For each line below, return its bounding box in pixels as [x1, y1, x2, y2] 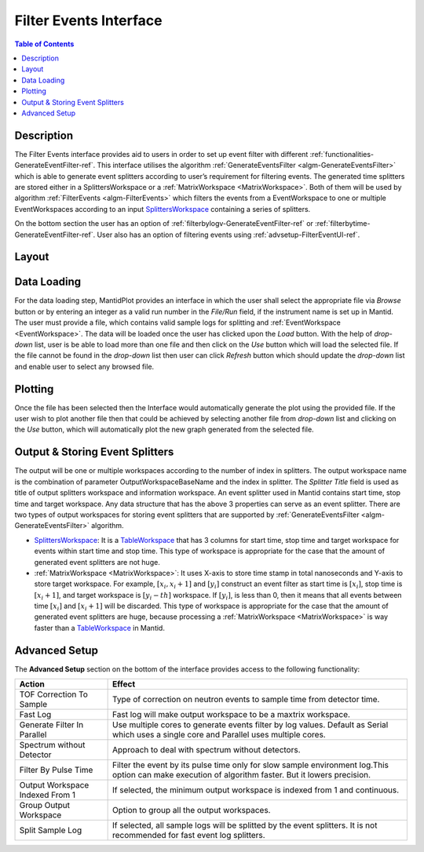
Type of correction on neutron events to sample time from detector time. [112, 694, 380, 705]
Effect [112, 679, 136, 690]
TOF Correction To [19, 689, 88, 700]
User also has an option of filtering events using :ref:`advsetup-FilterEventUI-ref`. [97, 230, 360, 239]
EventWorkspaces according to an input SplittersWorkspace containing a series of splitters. [14, 204, 311, 213]
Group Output [19, 800, 71, 811]
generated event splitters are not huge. [34, 557, 160, 566]
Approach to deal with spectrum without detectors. [112, 745, 302, 756]
